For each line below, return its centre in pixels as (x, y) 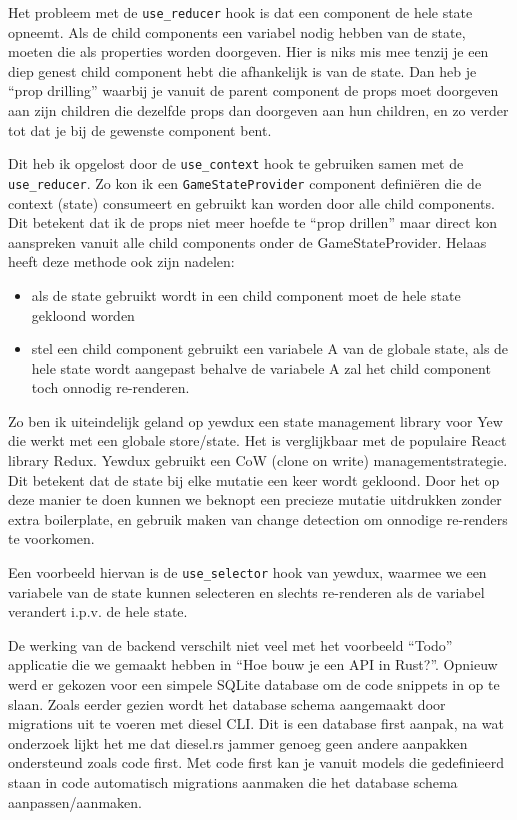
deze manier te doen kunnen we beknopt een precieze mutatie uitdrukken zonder (255, 499)
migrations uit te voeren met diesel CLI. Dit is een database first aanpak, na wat (256, 723)
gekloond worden (83, 314)
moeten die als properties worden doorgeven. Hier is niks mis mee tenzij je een (248, 51)
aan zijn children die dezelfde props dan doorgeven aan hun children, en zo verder (258, 110)
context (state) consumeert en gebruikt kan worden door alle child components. (251, 202)
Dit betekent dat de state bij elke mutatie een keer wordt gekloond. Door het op (254, 479)
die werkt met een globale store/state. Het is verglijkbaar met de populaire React (257, 440)
